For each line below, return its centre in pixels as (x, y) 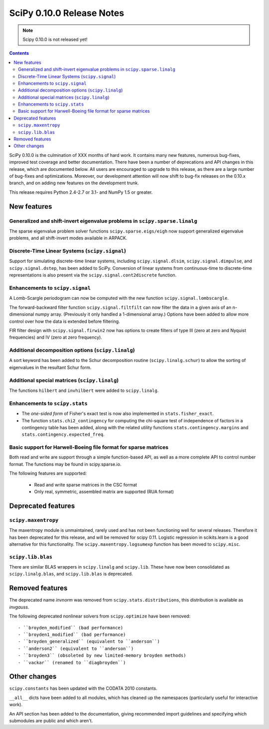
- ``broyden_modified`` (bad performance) (71, 628)
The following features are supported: (48, 474)
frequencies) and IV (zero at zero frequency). (56, 337)
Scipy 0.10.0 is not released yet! (55, 39)
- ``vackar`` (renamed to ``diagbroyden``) (72, 663)
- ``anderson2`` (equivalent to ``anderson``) (76, 648)
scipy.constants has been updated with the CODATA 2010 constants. (83, 688)
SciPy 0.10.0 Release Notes (67, 13)
